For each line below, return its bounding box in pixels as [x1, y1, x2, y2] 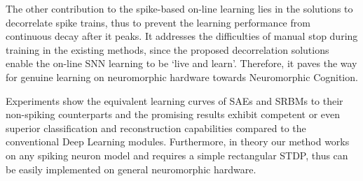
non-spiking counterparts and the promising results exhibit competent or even [6, 107, 340, 122]
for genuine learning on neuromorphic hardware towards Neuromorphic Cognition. [6, 69, 358, 84]
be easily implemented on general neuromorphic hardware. [6, 161, 256, 176]
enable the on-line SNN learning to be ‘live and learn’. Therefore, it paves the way [6, 56, 357, 71]
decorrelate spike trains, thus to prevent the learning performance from [6, 15, 310, 29]
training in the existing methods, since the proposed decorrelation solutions [6, 42, 329, 57]
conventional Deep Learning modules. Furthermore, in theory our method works [6, 134, 350, 149]
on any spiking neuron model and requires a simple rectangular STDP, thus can [6, 147, 348, 162]
